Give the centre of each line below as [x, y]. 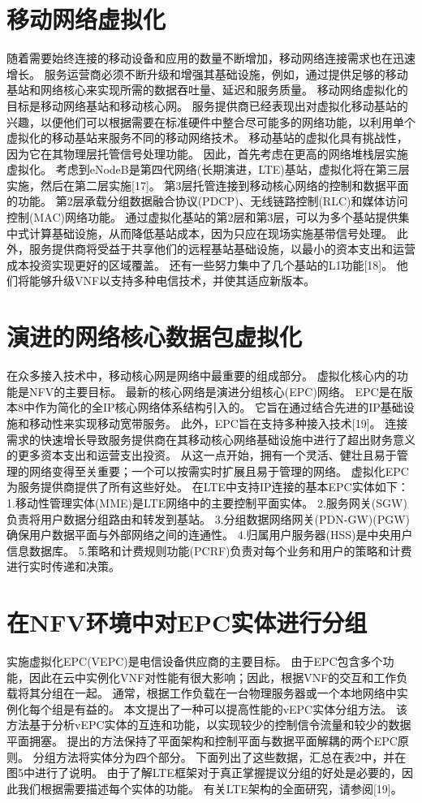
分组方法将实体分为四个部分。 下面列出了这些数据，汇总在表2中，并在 [220, 756]
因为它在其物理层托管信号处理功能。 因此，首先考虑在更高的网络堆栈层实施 [207, 153]
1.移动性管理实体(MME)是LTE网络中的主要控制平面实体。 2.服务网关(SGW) [207, 502]
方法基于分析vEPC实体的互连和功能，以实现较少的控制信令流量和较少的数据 [209, 725]
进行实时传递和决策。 [63, 566]
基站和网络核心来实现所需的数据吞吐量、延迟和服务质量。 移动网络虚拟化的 [207, 90]
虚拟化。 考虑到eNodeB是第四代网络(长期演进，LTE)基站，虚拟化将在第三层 [208, 169]
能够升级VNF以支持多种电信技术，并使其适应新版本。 [172, 281]
